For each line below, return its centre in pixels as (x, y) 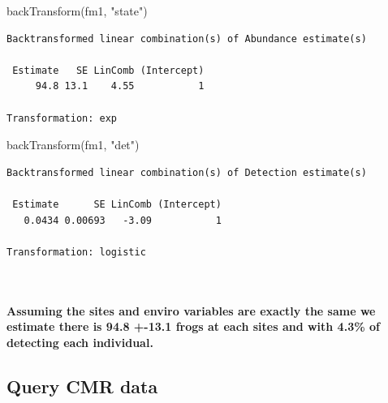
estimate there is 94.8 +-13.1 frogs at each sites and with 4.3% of (193, 326)
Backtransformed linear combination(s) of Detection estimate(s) (187, 172)
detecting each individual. (80, 342)
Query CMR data (82, 386)
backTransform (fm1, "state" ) (77, 11)
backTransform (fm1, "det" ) (73, 145)
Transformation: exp (62, 118)
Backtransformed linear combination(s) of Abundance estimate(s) (187, 39)
